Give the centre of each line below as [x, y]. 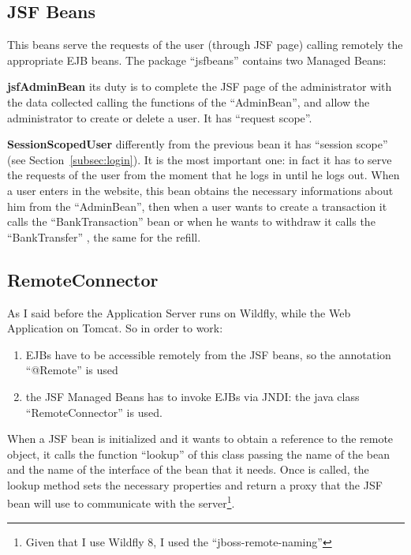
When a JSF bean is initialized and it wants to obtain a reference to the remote [200, 439]
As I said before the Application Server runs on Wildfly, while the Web [179, 312]
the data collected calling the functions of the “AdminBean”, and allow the [189, 101]
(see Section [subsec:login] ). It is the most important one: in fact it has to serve [200, 159]
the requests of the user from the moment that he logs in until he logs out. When [204, 175]
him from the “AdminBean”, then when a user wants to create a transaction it [197, 206]
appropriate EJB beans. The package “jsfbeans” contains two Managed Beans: [197, 60]
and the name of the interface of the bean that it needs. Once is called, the [188, 469]
